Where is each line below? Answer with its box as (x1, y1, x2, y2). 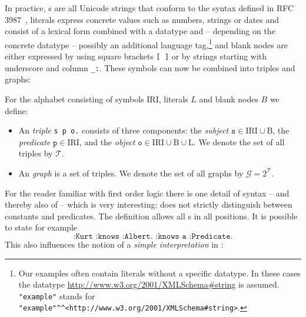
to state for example (5, 221, 77, 233)
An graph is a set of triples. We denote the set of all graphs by (18, 166, 244, 179)
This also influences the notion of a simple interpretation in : (5, 238, 224, 250)
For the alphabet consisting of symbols (5, 92, 144, 105)
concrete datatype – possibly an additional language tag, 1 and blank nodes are (5, 36, 288, 51)
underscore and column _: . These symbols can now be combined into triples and (5, 61, 295, 74)
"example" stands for (18, 289, 95, 302)
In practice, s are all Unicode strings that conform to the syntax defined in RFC (5, 2, 294, 14)
